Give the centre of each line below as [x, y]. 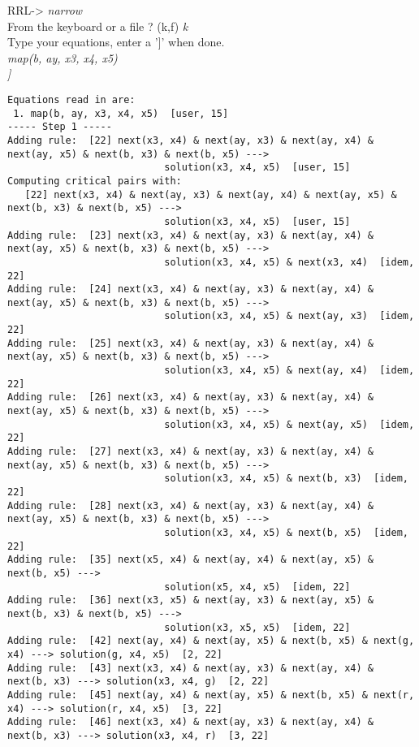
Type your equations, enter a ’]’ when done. [116, 42]
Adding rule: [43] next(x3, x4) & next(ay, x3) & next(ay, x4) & [191, 668]
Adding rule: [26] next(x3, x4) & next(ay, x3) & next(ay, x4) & [191, 397]
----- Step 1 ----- [60, 127]
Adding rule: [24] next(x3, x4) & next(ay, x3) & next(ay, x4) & [191, 289]
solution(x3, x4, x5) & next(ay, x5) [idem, [289, 424]
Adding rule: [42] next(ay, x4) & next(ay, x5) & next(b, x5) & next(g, [211, 641]
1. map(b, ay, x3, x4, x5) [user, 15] [121, 113]
